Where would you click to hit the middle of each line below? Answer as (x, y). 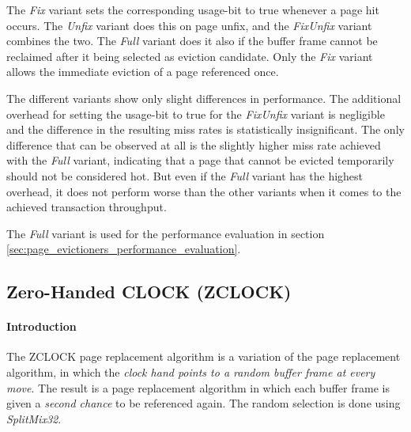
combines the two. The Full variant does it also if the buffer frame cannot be (192, 41)
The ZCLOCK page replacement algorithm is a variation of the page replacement (204, 356)
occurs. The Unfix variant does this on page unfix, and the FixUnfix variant (189, 25)
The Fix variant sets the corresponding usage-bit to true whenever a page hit (193, 9)
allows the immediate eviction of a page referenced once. (143, 72)
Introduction (41, 326)
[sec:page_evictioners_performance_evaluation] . (124, 249)
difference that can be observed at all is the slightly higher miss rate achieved (194, 144)
